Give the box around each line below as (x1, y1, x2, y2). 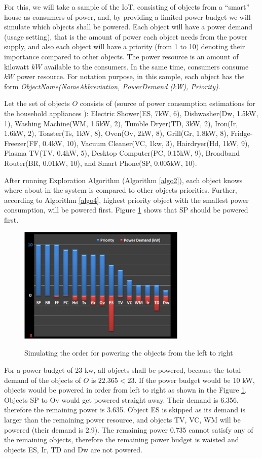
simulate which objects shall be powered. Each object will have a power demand (4, 21, 253, 32)
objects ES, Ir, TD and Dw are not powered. (4, 444, 142, 454)
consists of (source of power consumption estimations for (80, 98, 255, 109)
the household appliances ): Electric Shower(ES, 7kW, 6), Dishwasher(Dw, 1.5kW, (4, 108, 258, 118)
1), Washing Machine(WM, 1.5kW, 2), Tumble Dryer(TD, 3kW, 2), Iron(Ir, (4, 118, 238, 128)
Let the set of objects (4, 98, 70, 109)
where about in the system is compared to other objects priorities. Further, (4, 185, 237, 195)
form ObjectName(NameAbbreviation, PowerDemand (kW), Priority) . (4, 81, 220, 91)
